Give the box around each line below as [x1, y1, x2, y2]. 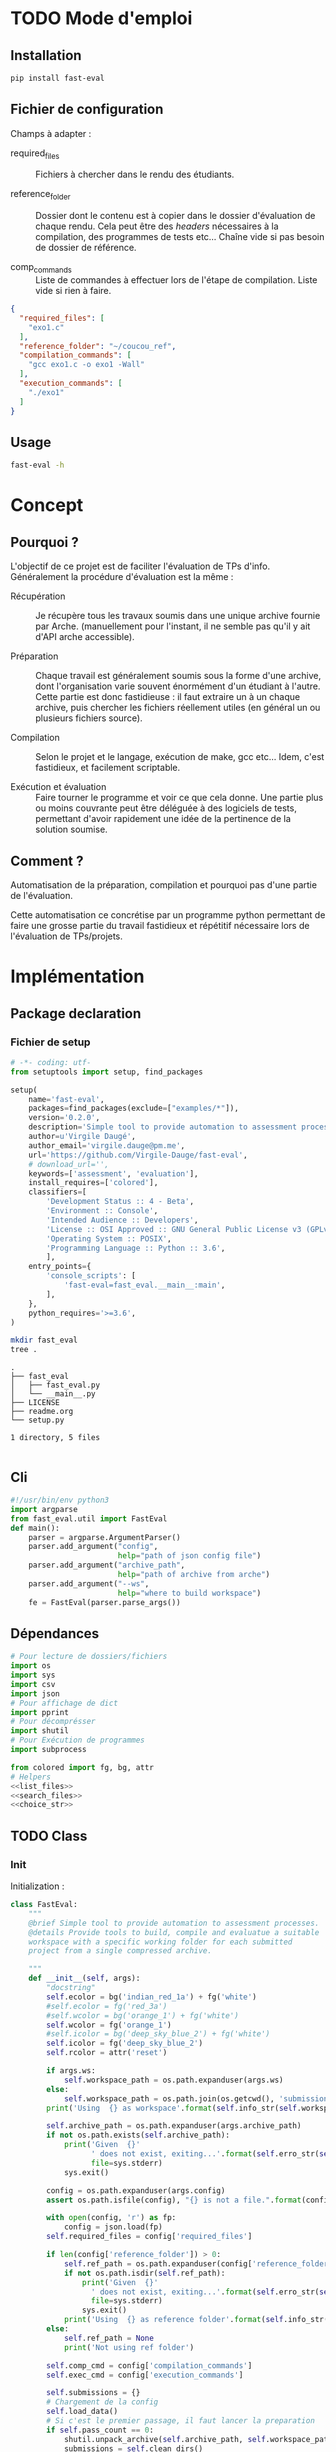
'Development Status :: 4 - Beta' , [46, 1197, 195, 1207]
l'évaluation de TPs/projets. [10, 930, 123, 942]
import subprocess [10, 1745, 87, 1755]
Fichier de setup [10, 1035, 91, 1049]
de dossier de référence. [35, 242, 137, 254]
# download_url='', [28, 1159, 110, 1169]
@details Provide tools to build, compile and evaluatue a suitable [28, 1927, 320, 1937]
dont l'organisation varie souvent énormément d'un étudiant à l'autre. [35, 680, 321, 692]
